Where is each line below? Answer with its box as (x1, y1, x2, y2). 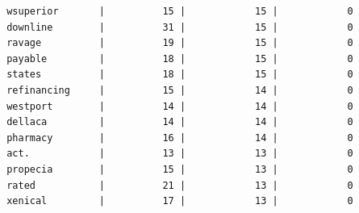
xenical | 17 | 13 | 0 (6, 195, 353, 207)
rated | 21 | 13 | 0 (6, 179, 353, 191)
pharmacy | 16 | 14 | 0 (6, 132, 353, 144)
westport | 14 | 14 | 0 (6, 100, 353, 112)
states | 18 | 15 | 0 (6, 69, 353, 81)
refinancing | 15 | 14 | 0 (6, 84, 353, 96)
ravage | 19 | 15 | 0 (6, 37, 353, 49)
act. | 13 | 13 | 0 (6, 148, 353, 160)
